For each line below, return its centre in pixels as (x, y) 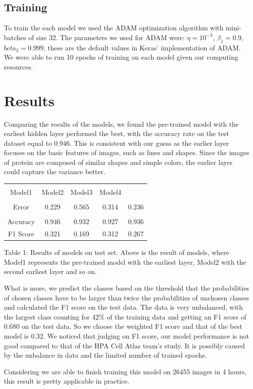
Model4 (110, 192)
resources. (19, 66)
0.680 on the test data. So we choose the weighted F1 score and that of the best (123, 326)
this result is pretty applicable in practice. (67, 381)
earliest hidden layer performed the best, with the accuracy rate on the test (117, 133)
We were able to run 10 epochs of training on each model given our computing (121, 57)
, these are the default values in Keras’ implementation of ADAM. (142, 47)
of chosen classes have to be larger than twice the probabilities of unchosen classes (126, 297)
